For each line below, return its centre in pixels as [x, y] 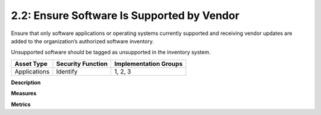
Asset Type [31, 63]
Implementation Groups [149, 63]
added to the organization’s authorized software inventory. [83, 41]
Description [26, 82]
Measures [24, 93]
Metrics [21, 104]
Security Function [82, 63]
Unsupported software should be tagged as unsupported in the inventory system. [111, 52]
